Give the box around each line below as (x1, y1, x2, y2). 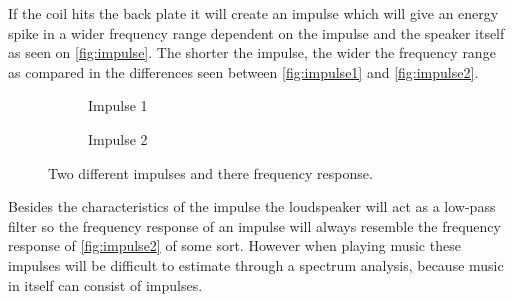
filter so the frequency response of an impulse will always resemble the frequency (8, 215, 501, 236)
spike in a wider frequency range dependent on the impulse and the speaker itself (8, 22, 505, 43)
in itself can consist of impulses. (8, 274, 203, 295)
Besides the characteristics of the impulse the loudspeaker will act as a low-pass (8, 196, 496, 217)
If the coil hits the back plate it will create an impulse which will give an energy (8, 3, 499, 23)
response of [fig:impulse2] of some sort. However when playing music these (8, 235, 461, 256)
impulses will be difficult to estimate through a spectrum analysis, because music (8, 254, 504, 275)
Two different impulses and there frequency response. (48, 162, 373, 183)
